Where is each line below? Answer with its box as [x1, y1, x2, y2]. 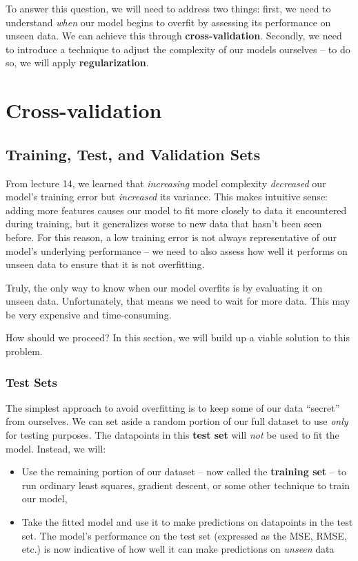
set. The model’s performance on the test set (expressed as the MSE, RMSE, [21, 528, 347, 542]
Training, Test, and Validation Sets [6, 143, 261, 164]
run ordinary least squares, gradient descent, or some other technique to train [21, 477, 350, 492]
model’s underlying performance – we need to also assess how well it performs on [6, 243, 348, 258]
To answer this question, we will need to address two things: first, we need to [6, 1, 331, 15]
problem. [6, 344, 43, 359]
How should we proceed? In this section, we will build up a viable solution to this [6, 330, 350, 345]
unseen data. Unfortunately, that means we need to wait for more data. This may [6, 294, 350, 308]
